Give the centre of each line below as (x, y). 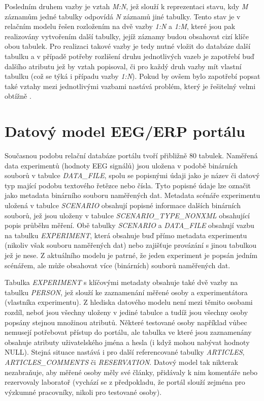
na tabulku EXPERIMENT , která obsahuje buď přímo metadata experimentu (126, 235)
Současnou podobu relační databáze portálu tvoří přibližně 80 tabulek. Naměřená (131, 155)
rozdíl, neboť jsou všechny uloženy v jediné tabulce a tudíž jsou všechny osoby (126, 312)
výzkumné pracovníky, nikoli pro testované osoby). (83, 392)
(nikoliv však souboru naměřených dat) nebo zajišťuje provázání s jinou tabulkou (130, 245)
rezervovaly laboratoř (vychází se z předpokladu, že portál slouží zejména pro (125, 382)
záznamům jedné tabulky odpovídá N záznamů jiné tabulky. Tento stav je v (123, 16)
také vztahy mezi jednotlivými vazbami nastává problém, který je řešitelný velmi (130, 86)
